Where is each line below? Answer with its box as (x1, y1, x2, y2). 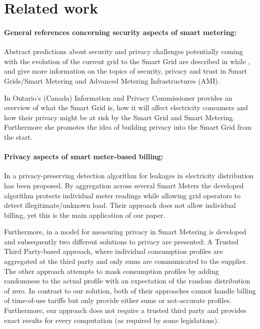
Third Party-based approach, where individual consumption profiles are (4, 246, 223, 256)
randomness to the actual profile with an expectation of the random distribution (4, 275, 250, 286)
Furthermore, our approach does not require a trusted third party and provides (4, 305, 246, 315)
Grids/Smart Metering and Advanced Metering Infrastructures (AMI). (4, 75, 220, 86)
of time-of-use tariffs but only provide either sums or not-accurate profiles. (4, 295, 231, 305)
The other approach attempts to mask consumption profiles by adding (4, 265, 219, 276)
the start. (4, 131, 32, 142)
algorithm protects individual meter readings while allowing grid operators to (4, 190, 241, 200)
